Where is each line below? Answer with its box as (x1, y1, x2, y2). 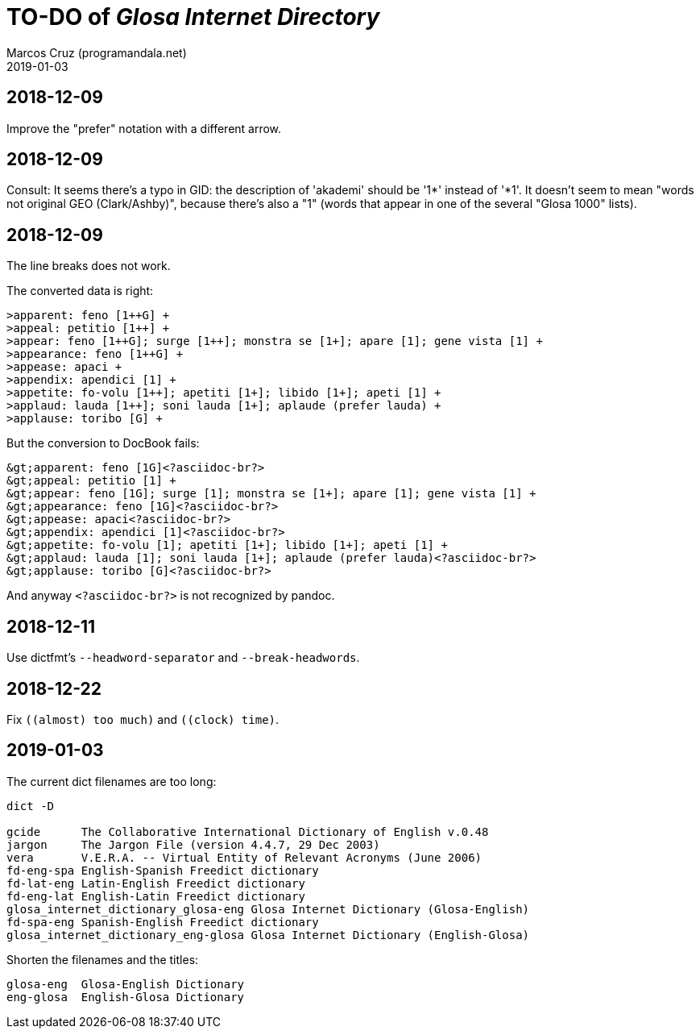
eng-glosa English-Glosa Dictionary (6, 990, 245, 1004)
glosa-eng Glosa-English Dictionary (6, 977, 245, 991)
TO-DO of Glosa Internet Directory (6, 3, 380, 31)
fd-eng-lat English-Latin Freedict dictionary (6, 889, 305, 903)
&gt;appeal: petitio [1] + (6, 474, 176, 488)
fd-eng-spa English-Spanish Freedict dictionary (6, 863, 319, 877)
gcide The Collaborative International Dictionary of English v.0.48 (6, 825, 489, 838)
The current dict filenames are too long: (6, 774, 217, 788)
